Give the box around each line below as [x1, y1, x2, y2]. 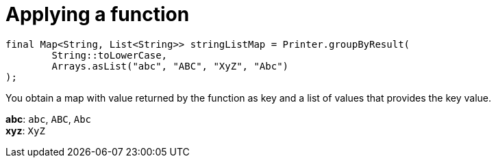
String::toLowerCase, [51, 49, 168, 61]
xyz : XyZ [5, 124, 45, 136]
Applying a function [5, 3, 190, 26]
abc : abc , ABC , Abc [5, 113, 92, 125]
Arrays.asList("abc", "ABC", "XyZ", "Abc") [51, 60, 289, 72]
